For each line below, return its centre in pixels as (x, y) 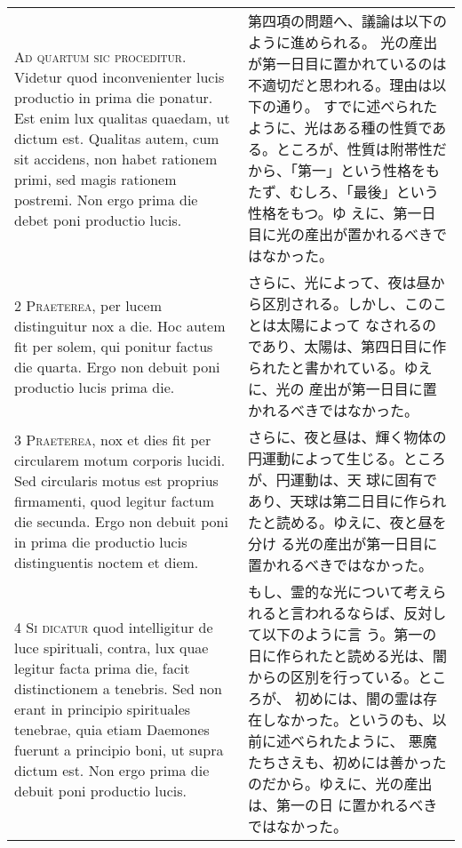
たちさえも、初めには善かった (347, 762)
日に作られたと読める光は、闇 (347, 656)
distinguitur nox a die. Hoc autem (120, 325)
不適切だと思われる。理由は (340, 85)
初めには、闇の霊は (358, 698)
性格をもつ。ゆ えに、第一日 (342, 213)
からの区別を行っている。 (333, 677)
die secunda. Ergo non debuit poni (121, 521)
